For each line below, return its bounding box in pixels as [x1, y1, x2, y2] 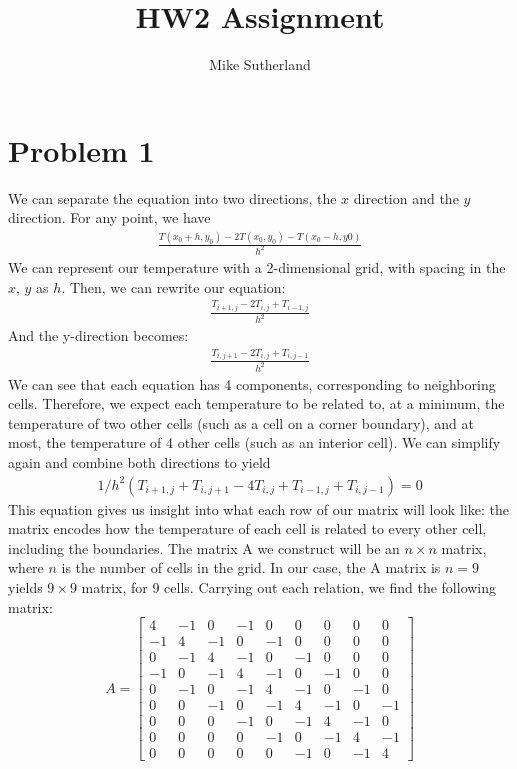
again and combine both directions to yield [8, 451, 271, 472]
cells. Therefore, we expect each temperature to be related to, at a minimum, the [8, 393, 505, 414]
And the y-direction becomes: [8, 325, 189, 346]
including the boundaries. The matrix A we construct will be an [8, 537, 400, 558]
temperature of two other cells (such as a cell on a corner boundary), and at [8, 412, 474, 433]
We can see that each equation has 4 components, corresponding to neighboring [8, 373, 496, 394]
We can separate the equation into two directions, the [8, 187, 337, 208]
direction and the [353, 187, 459, 208]
